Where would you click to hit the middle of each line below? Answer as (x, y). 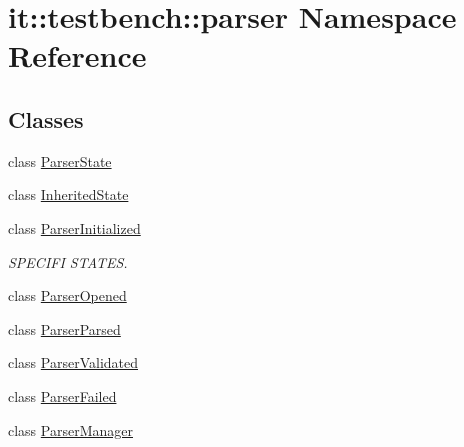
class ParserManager (70, 429)
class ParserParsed (64, 328)
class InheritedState (68, 194)
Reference (77, 55)
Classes (46, 118)
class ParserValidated (73, 362)
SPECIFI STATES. (68, 261)
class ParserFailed (62, 395)
